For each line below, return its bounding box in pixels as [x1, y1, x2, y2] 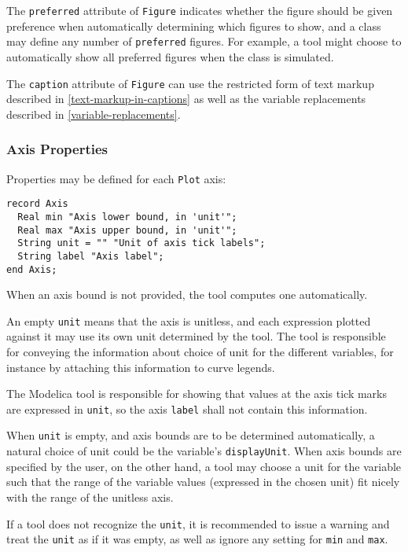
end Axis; [6, 263, 57, 275]
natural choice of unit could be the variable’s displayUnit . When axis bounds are [6, 443, 402, 459]
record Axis [6, 198, 68, 210]
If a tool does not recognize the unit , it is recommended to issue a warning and [6, 515, 390, 532]
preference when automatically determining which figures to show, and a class [6, 17, 381, 34]
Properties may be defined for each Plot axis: [6, 170, 226, 186]
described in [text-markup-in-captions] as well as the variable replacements [6, 90, 366, 107]
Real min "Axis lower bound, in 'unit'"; [17, 211, 237, 223]
